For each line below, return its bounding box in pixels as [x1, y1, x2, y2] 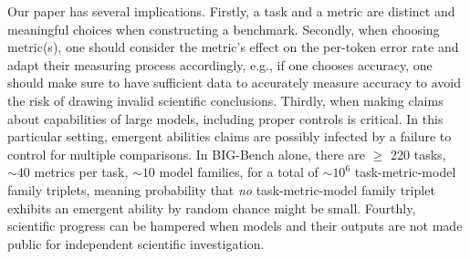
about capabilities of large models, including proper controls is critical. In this [7, 109, 444, 128]
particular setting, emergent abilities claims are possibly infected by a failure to [7, 127, 452, 146]
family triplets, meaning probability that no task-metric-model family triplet [7, 180, 435, 199]
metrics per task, [34, 162, 129, 181]
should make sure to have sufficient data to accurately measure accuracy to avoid [7, 73, 462, 92]
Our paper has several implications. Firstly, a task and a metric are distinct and [7, 2, 455, 20]
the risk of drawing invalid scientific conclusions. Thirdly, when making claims [7, 90, 444, 109]
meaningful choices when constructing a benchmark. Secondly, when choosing [7, 19, 440, 38]
